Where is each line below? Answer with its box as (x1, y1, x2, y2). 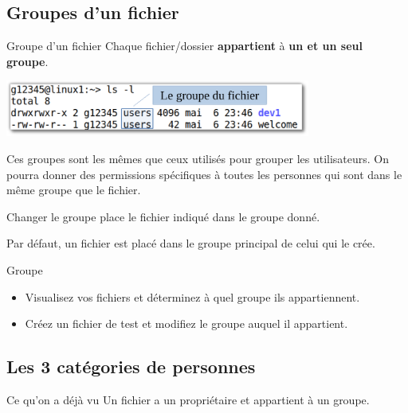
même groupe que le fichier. (6, 181, 141, 198)
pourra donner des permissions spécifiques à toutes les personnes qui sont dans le (6, 166, 402, 182)
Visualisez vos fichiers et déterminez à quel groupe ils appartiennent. (25, 288, 360, 305)
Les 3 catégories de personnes (6, 354, 256, 379)
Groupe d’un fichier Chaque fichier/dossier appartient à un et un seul (6, 37, 363, 54)
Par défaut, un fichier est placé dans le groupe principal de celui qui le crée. (6, 235, 375, 251)
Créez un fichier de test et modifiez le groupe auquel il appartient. (25, 315, 348, 332)
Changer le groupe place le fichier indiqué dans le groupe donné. (6, 208, 320, 224)
